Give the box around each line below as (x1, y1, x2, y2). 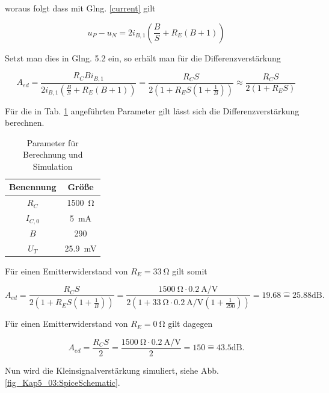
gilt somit (172, 264, 208, 277)
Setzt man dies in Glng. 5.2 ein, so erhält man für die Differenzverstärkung (5, 51, 281, 64)
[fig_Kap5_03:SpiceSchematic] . (5, 376, 120, 388)
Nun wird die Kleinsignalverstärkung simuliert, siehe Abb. (5, 364, 219, 376)
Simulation (32, 159, 73, 172)
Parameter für (26, 136, 79, 149)
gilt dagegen (168, 317, 213, 330)
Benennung (9, 181, 57, 193)
